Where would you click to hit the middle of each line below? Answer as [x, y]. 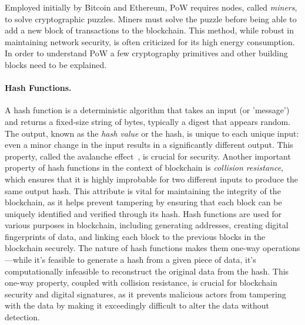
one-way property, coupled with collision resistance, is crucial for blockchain [141, 282]
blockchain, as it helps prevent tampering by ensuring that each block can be [143, 202]
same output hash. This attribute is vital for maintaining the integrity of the [143, 190]
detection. [22, 317]
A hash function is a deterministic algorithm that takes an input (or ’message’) [147, 110]
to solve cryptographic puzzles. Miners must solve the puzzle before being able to [151, 18]
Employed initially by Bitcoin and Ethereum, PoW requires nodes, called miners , [151, 7]
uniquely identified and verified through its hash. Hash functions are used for [143, 213]
